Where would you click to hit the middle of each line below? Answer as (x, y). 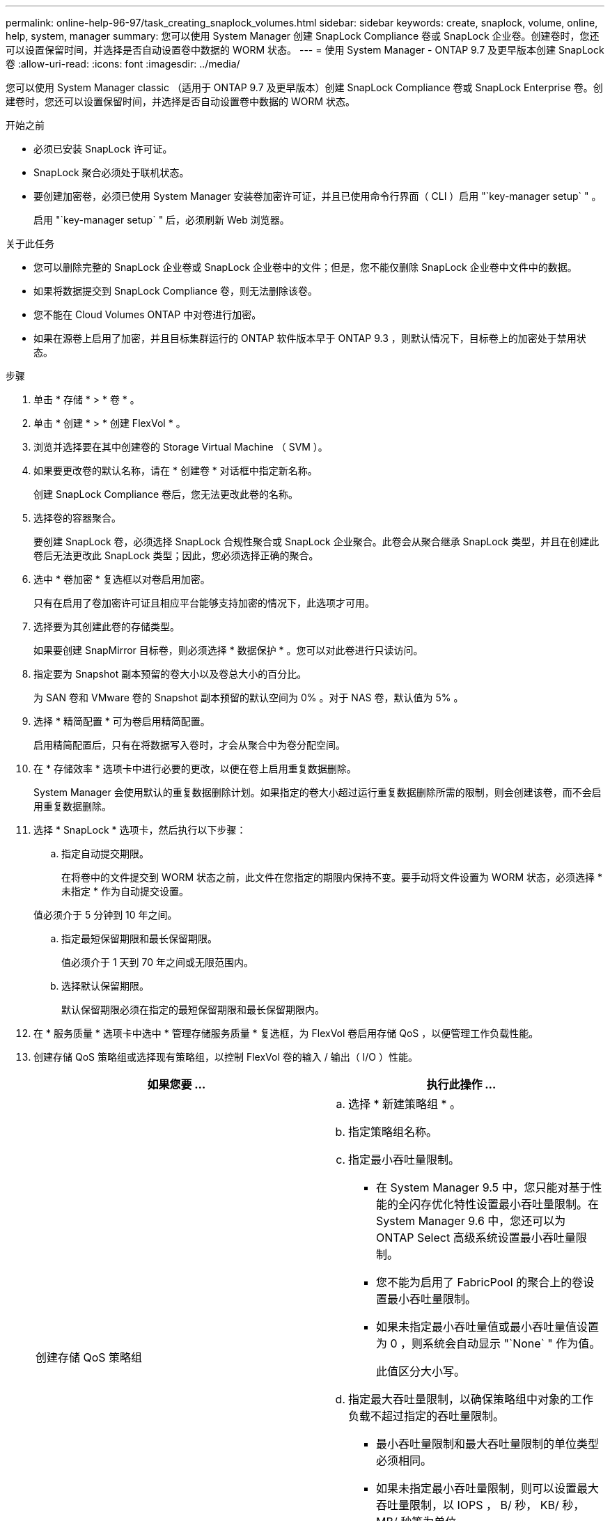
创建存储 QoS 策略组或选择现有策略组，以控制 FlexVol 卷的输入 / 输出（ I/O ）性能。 (226, 1057)
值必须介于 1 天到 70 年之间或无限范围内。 (157, 962)
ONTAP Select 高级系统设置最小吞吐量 (476, 1238)
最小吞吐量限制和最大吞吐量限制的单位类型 (488, 1444)
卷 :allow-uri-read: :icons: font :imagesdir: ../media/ (123, 64)
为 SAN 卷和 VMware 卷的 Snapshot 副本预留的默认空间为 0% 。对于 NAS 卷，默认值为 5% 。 (249, 697)
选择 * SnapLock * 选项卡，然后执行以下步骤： (140, 830)
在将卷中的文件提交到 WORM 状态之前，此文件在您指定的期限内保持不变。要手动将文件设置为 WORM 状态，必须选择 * (332, 877)
